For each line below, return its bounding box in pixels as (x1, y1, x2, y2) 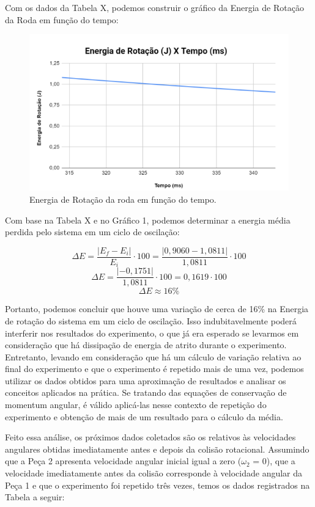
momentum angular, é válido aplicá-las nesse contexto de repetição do (5, 398, 267, 411)
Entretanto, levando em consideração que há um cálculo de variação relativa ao (5, 350, 302, 363)
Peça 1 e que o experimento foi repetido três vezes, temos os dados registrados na (5, 478, 310, 491)
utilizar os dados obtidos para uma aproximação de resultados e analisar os (5, 374, 286, 387)
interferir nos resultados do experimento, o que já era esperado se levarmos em (5, 326, 299, 339)
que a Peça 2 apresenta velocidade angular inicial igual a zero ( (5, 454, 242, 467)
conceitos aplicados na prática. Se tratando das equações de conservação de (5, 386, 287, 399)
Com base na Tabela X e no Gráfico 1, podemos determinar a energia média (5, 213, 291, 226)
